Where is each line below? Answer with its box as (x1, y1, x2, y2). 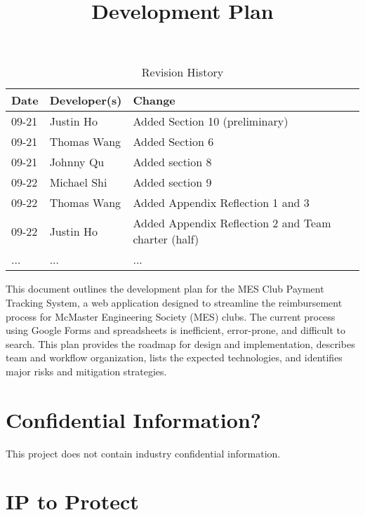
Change (133, 92, 175, 109)
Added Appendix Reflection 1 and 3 (133, 194, 310, 211)
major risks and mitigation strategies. (6, 363, 167, 378)
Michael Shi (49, 174, 107, 191)
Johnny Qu (49, 154, 105, 170)
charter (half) (133, 231, 199, 248)
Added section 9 (133, 174, 212, 191)
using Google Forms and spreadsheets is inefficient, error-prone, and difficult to (6, 323, 345, 337)
